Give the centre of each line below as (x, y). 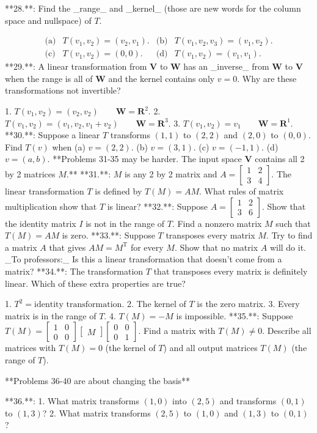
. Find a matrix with (177, 331)
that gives (67, 247)
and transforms (248, 401)
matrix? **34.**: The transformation (74, 271)
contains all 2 (280, 159)
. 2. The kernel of (154, 304)
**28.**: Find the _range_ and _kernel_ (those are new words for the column (153, 8)
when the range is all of (49, 78)
